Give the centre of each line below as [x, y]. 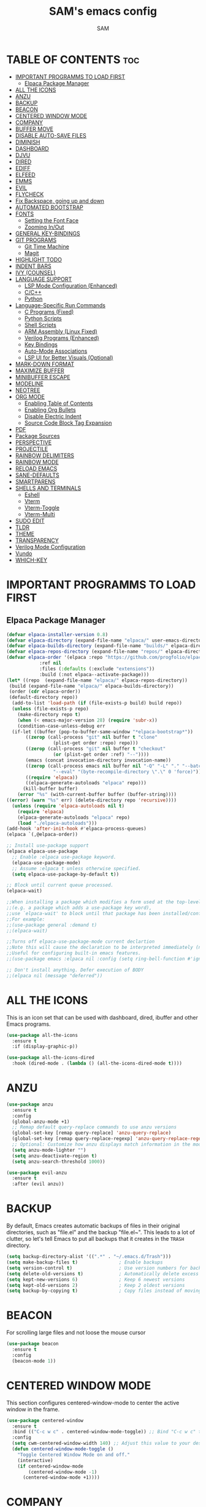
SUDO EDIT [30, 521]
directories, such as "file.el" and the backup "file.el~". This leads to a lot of [101, 1232]
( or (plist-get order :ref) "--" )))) [101, 755]
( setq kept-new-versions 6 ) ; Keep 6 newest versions [96, 1280]
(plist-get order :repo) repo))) [96, 743]
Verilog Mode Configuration [50, 547]
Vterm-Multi [40, 514]
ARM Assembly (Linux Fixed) [61, 331]
